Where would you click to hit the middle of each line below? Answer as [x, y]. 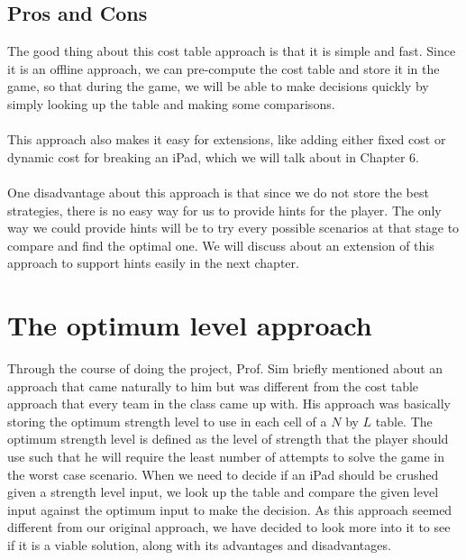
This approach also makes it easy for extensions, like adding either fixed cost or [227, 139]
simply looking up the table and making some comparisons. [171, 103]
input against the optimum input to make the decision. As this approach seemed [230, 509]
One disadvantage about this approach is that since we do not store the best [218, 192]
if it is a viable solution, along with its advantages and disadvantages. [199, 544]
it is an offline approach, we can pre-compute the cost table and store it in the [224, 68]
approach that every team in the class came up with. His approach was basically [229, 404]
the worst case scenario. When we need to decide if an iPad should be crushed [223, 474]
